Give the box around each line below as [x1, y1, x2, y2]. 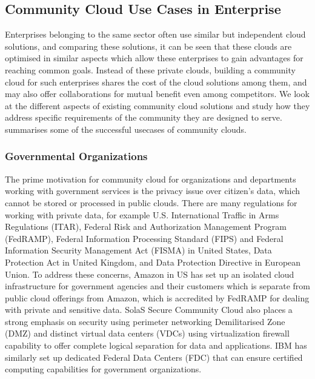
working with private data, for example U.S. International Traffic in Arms [5, 208, 279, 221]
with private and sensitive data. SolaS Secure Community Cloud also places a [5, 303, 293, 316]
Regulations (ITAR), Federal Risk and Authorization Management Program [5, 220, 287, 233]
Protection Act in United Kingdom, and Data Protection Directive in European [5, 255, 301, 268]
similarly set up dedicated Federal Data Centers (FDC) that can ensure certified [5, 350, 303, 363]
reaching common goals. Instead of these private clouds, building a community [5, 63, 296, 76]
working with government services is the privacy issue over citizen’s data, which [5, 184, 300, 197]
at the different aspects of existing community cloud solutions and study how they [5, 99, 310, 112]
